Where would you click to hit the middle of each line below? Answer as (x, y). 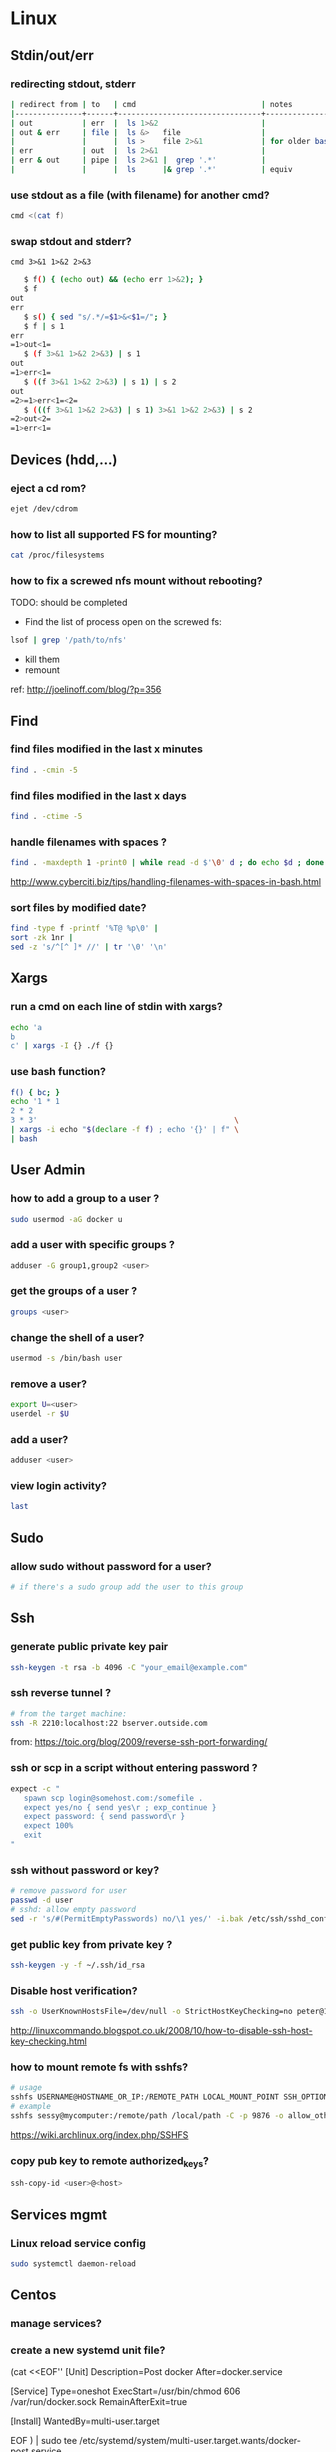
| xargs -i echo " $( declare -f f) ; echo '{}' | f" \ (125, 1130)
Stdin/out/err (52, 55)
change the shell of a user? (77, 1337)
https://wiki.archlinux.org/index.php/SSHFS (99, 2134)
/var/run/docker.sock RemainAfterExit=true (99, 2402)
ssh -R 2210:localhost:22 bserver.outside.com (109, 1723)
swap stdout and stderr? (71, 241)
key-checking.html (48, 2041)
